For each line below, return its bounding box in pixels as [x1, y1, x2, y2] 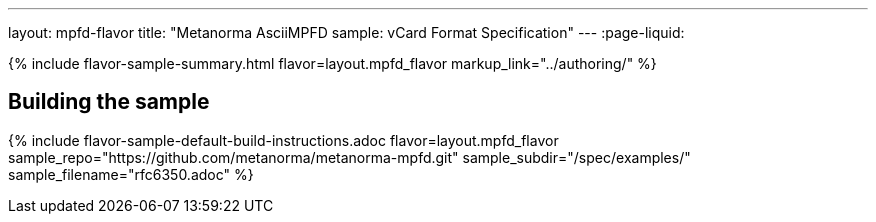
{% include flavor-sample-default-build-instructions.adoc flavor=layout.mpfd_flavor [8, 131, 559, 149]
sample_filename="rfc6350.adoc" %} [8, 165, 254, 183]
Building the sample [8, 89, 210, 115]
